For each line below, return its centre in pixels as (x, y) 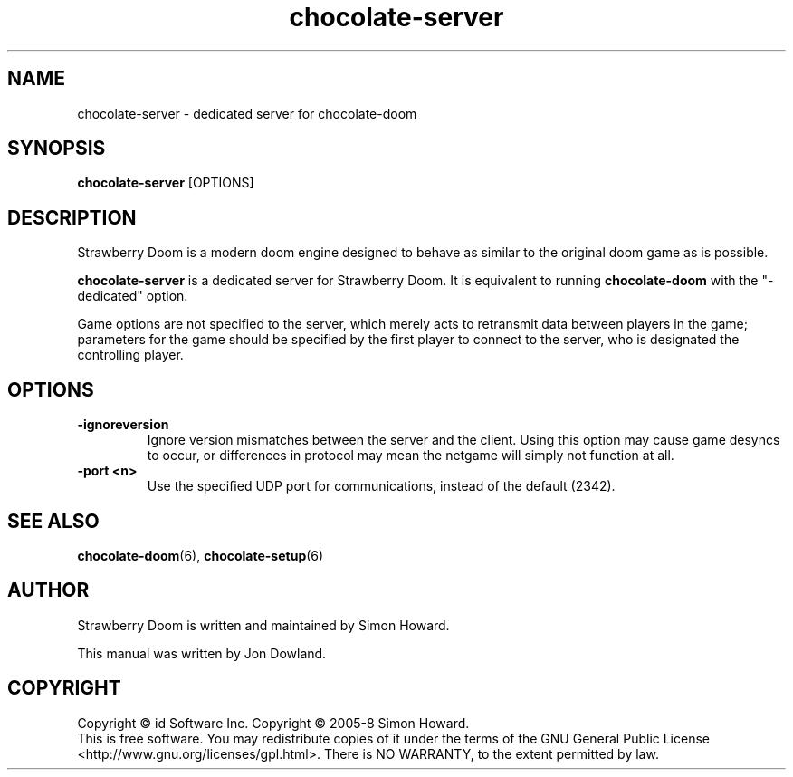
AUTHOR (48, 590)
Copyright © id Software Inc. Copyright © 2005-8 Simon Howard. (273, 723)
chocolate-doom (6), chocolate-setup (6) (201, 555)
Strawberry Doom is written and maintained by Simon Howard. (263, 625)
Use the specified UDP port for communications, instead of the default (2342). (381, 486)
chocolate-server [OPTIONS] (166, 183)
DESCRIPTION (72, 217)
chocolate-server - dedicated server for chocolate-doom (247, 113)
